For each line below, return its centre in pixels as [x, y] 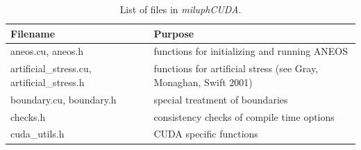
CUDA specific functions [206, 134]
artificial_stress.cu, [51, 68]
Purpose [174, 33]
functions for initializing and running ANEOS [251, 51]
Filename [33, 33]
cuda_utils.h [37, 134]
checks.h [28, 116]
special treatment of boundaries [221, 99]
